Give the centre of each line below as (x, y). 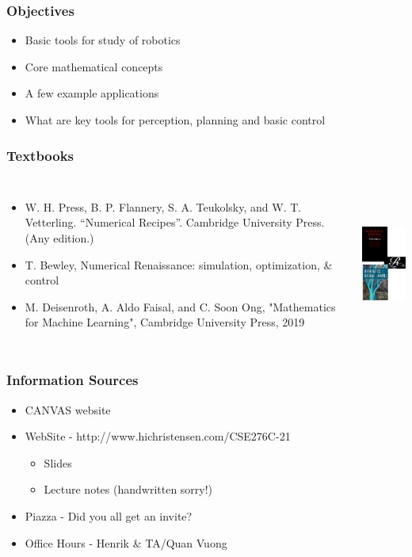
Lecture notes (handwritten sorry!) (128, 489)
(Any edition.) (59, 238)
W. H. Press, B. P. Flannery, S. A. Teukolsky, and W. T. (163, 206)
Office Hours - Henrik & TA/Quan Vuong (126, 542)
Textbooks (40, 155)
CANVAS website (68, 409)
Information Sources (72, 380)
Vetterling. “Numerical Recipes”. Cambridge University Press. (175, 222)
